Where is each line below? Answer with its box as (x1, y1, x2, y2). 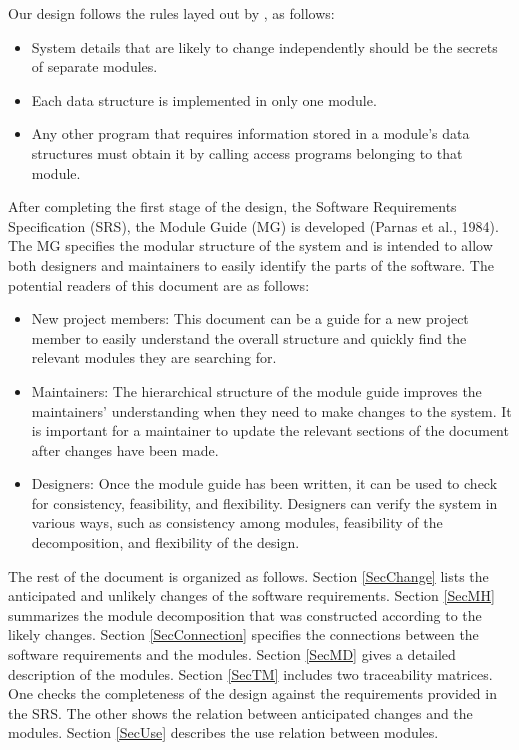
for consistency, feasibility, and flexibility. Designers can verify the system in (31, 492, 498, 513)
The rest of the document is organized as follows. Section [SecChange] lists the (8, 565, 489, 586)
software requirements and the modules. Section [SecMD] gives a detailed (8, 644, 456, 665)
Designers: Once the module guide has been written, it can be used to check (31, 473, 498, 494)
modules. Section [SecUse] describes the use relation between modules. (8, 722, 439, 743)
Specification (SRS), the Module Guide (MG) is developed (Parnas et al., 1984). (8, 215, 499, 236)
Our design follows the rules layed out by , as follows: (8, 3, 335, 23)
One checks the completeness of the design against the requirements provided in (8, 683, 497, 704)
